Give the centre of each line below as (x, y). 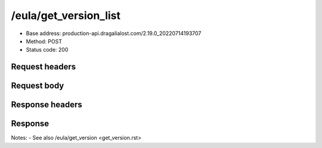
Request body (38, 86)
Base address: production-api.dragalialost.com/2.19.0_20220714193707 (114, 33)
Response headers (47, 105)
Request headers (44, 67)
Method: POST (44, 41)
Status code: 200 (47, 50)
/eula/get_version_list (66, 15)
